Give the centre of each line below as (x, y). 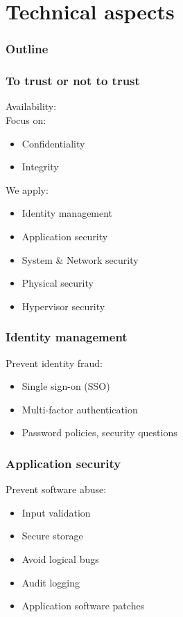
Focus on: (26, 120)
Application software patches (83, 606)
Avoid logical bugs (60, 558)
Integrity (40, 167)
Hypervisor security (63, 306)
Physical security (58, 283)
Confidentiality (53, 143)
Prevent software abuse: (56, 489)
